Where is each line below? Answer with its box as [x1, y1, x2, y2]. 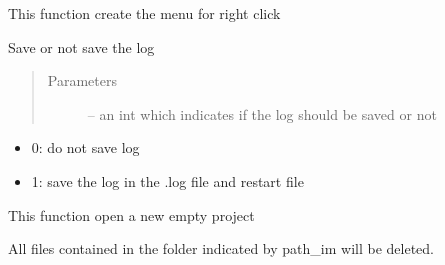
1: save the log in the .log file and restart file [31, 170, 304, 191]
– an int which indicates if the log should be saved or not [87, 103, 437, 124]
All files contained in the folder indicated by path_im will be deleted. [8, 238, 434, 259]
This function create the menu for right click [8, 3, 281, 23]
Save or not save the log [8, 36, 155, 57]
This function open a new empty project [8, 204, 255, 225]
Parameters [47, 70, 117, 91]
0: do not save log [31, 137, 140, 158]
